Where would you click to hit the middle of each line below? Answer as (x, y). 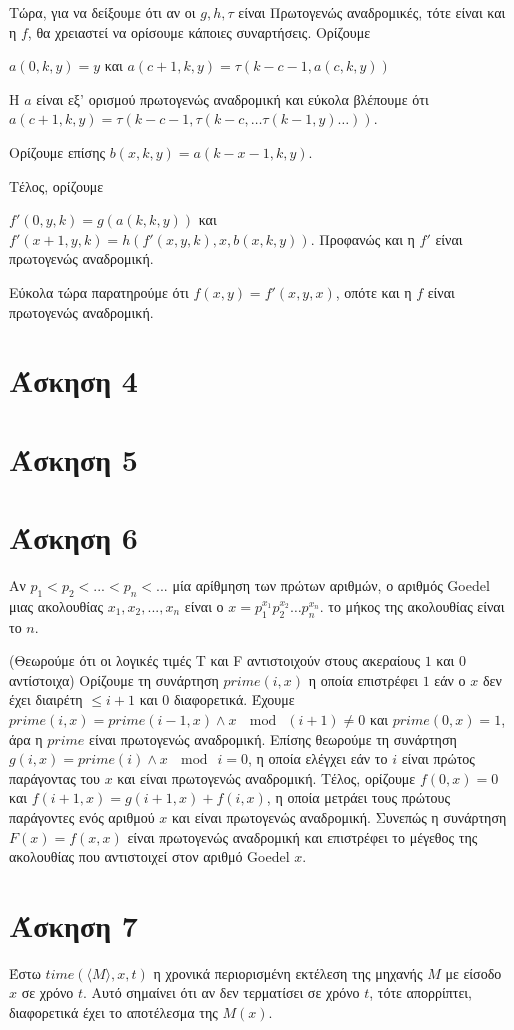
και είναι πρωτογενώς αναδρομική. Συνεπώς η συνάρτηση (339, 816)
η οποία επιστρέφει (363, 679)
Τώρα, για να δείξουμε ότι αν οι (102, 12)
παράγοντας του (54, 777)
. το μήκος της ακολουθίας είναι (412, 605)
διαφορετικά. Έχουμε (234, 699)
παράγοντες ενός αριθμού (82, 816)
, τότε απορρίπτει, (420, 992)
